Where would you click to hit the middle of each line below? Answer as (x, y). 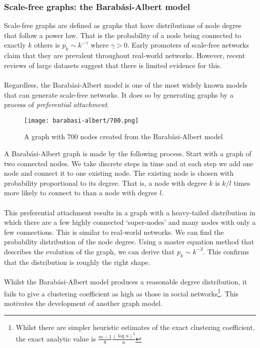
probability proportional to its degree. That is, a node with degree (105, 183)
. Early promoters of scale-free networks (188, 45)
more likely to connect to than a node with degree (81, 193)
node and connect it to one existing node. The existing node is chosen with (119, 173)
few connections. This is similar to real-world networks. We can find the (114, 232)
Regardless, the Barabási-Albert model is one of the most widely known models (126, 84)
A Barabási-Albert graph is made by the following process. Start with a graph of (128, 153)
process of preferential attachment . (56, 104)
